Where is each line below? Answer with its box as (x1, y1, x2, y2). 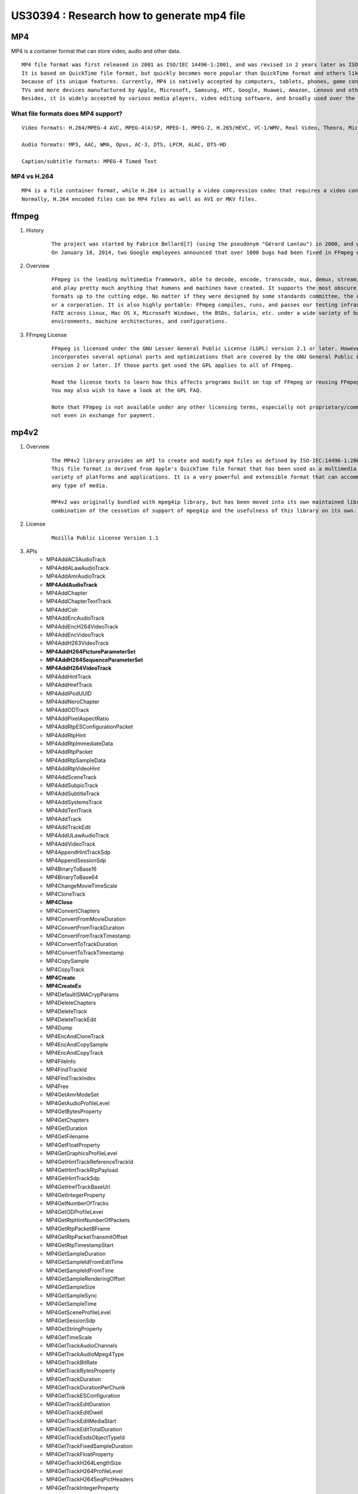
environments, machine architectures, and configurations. (51, 318, 228, 325)
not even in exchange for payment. (51, 412, 156, 419)
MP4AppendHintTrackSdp (46, 849, 110, 856)
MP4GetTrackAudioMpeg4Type (46, 1351, 125, 1358)
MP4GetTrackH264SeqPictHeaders (46, 1476, 134, 1483)
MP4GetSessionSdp (46, 1317, 95, 1324)
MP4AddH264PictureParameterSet (46, 648, 136, 655)
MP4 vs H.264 (11, 172, 54, 180)
